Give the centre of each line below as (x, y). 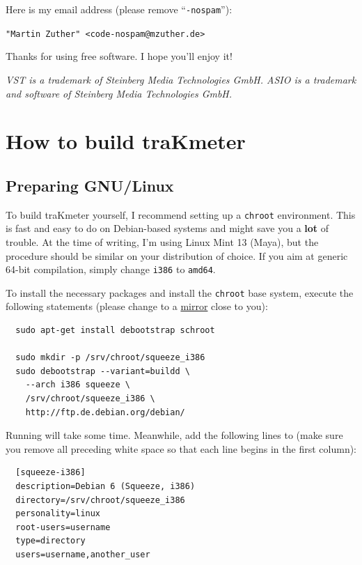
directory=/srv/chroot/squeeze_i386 (100, 500)
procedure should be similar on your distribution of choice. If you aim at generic (177, 255)
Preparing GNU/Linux (90, 185)
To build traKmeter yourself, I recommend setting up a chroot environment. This (181, 214)
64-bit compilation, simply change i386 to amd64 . (111, 269)
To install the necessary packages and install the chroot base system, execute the (180, 292)
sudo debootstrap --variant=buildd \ (103, 371)
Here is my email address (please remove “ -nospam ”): (119, 9)
